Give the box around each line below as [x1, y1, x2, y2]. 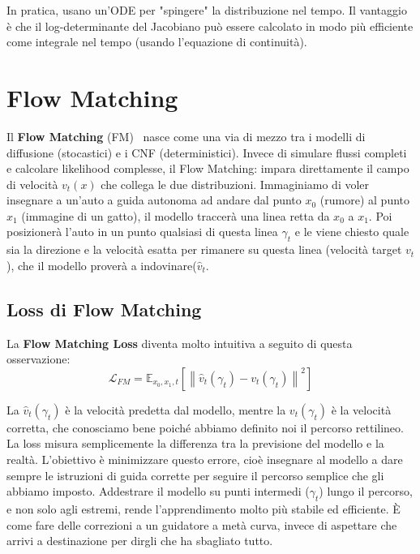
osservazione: [6, 350, 71, 367]
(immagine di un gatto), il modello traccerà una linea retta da [21, 207, 330, 224]
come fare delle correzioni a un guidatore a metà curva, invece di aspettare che [6, 516, 397, 533]
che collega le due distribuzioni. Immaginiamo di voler [101, 175, 370, 192]
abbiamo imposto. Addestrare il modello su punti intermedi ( [6, 483, 310, 500]
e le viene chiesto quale [294, 223, 409, 240]
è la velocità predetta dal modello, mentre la [65, 401, 286, 418]
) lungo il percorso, [319, 483, 413, 500]
